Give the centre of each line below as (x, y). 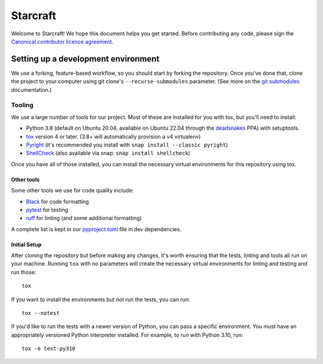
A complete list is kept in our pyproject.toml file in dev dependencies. (96, 229)
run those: (24, 272)
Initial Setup (26, 244)
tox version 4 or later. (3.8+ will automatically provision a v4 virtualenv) (113, 136)
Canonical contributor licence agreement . (62, 41)
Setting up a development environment (85, 59)
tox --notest (41, 313)
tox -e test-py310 (49, 349)
